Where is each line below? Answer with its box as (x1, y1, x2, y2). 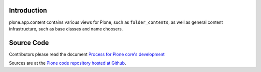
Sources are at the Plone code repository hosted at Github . (9, 60, 126, 66)
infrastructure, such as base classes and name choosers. (9, 26, 123, 31)
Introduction (9, 6, 47, 14)
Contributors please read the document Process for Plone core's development (9, 51, 165, 57)
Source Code (9, 39, 49, 47)
